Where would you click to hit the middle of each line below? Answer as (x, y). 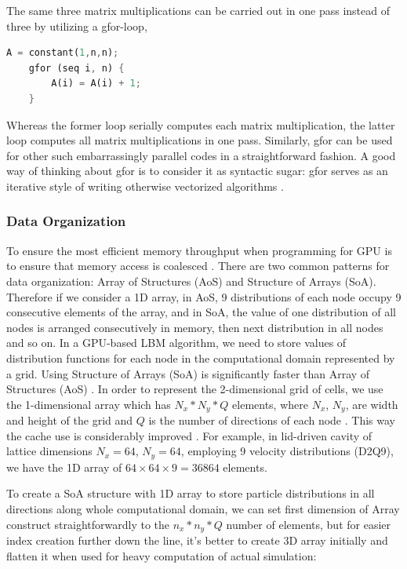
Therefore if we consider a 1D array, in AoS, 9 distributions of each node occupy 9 (204, 296)
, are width (372, 404)
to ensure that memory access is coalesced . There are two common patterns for (198, 266)
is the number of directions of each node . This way (272, 420)
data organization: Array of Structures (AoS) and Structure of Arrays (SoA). (191, 281)
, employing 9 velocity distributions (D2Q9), (287, 451)
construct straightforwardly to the (88, 524)
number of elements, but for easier (309, 524)
